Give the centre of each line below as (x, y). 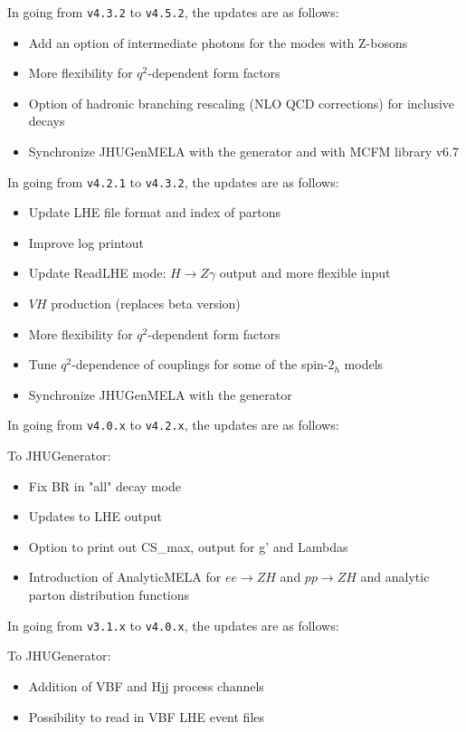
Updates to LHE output (95, 516)
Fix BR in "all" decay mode (105, 485)
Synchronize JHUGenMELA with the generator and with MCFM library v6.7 (243, 152)
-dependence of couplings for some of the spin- (200, 364)
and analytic (395, 577)
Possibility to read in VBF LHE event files (147, 716)
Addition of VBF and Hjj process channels (146, 685)
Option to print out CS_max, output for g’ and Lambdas (188, 546)
